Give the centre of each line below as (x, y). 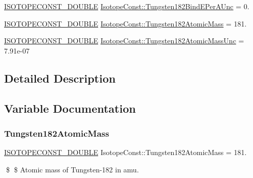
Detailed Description (60, 78)
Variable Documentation (70, 108)
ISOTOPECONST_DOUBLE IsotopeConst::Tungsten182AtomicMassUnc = (124, 41)
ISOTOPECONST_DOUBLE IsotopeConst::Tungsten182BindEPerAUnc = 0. (127, 6)
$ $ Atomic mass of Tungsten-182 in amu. (72, 169)
